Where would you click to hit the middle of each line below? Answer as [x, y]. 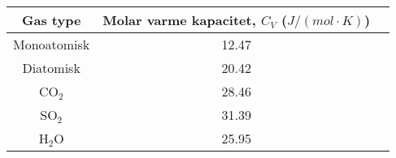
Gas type [52, 20]
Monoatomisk [52, 44]
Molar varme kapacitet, [179, 20]
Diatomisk [51, 68]
